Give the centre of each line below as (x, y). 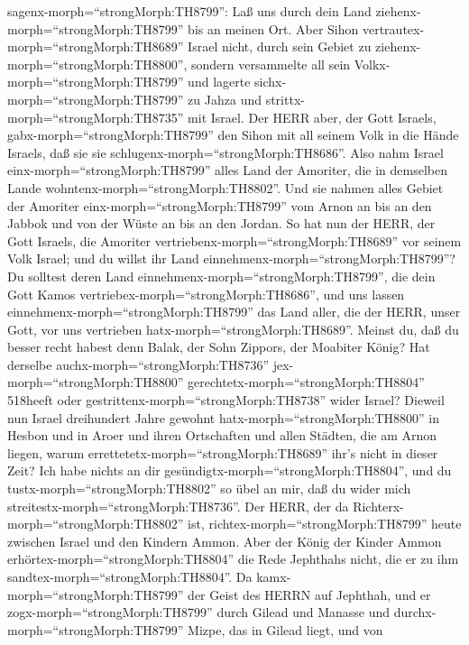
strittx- (285, 99)
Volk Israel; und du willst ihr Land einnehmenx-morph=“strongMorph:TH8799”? (231, 258)
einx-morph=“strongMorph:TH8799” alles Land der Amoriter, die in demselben (227, 170)
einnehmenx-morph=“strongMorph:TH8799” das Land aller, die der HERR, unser (234, 312)
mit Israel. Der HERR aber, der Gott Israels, (312, 117)
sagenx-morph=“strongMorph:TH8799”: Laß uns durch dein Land (189, 11)
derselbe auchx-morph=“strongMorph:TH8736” (138, 364)
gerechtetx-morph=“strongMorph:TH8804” (306, 382)
